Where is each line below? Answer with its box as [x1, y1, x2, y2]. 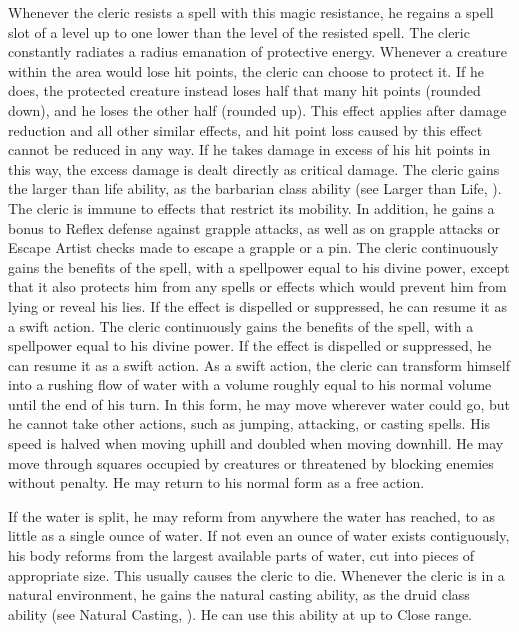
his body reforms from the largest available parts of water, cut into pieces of [8, 545, 475, 566]
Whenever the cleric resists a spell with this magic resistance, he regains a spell [8, 2, 494, 22]
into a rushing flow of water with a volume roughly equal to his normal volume [8, 374, 492, 395]
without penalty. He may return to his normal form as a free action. [8, 472, 425, 493]
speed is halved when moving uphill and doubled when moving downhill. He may [8, 433, 504, 454]
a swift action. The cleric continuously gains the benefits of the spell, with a [8, 315, 474, 336]
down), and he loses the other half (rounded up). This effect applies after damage [8, 99, 507, 120]
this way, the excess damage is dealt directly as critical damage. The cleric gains [8, 158, 500, 179]
